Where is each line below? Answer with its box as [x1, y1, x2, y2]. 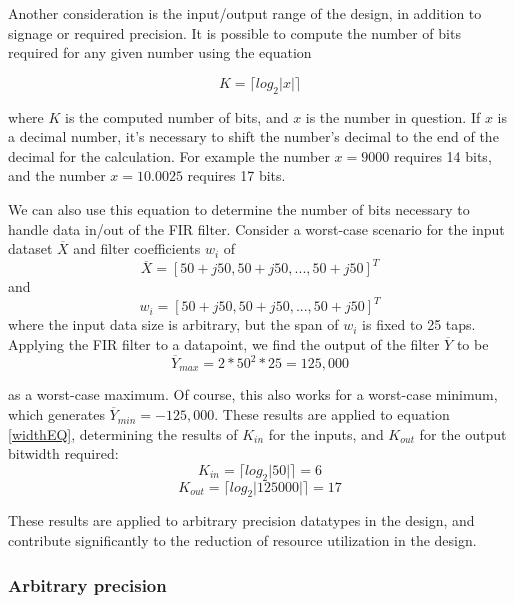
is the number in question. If [305, 106, 481, 127]
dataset [8, 238, 53, 259]
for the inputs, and [268, 423, 384, 444]
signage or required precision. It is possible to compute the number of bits [8, 22, 461, 43]
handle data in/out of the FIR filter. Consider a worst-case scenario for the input [8, 218, 505, 239]
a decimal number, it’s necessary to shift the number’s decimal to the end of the [8, 126, 499, 147]
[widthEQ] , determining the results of [8, 423, 238, 444]
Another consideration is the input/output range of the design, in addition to [8, 3, 482, 23]
